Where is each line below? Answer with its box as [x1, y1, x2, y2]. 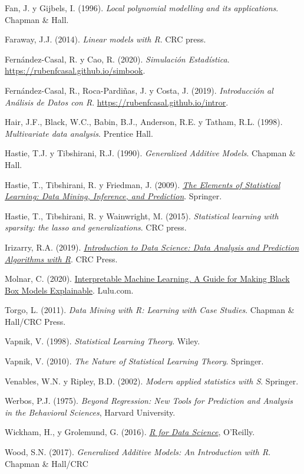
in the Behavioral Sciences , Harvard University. [5, 406, 176, 418]
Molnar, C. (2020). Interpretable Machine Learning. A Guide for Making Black [5, 272, 290, 285]
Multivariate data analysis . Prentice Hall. [5, 127, 153, 139]
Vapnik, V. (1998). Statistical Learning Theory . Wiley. [5, 335, 200, 347]
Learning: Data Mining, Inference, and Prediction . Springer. [5, 190, 222, 202]
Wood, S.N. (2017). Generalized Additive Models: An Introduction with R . [5, 446, 271, 458]
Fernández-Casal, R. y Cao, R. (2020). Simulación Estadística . [5, 52, 230, 65]
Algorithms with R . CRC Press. [5, 252, 118, 265]
